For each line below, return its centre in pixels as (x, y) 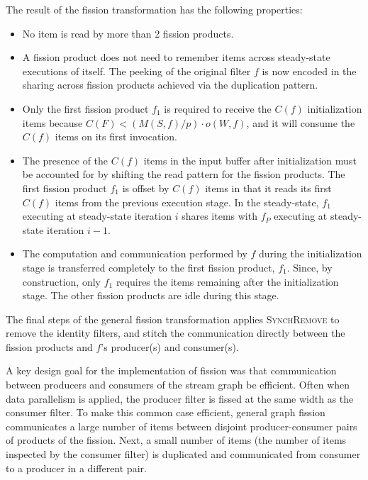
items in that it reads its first (268, 188)
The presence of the (65, 160)
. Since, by (310, 267)
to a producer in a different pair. (76, 468)
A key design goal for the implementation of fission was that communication (171, 370)
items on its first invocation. (116, 136)
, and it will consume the (301, 122)
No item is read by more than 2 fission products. (128, 33)
